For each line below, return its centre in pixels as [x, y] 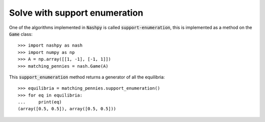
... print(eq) [40, 102]
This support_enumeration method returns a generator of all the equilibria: [87, 77]
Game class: [21, 34]
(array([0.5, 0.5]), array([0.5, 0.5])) [67, 109]
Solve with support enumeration [76, 13]
